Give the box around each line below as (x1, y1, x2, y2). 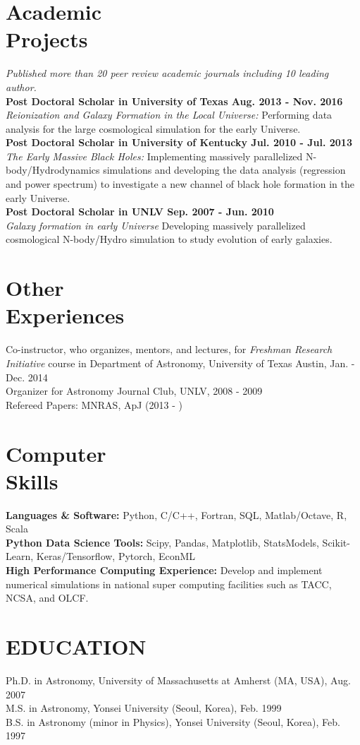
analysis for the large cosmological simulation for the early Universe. (6, 121, 301, 136)
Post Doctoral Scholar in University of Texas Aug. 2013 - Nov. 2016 (6, 93, 343, 108)
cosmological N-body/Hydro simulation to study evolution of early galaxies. (6, 232, 333, 246)
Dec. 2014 (6, 369, 48, 384)
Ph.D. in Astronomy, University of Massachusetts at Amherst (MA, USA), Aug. (6, 672, 351, 687)
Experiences (6, 301, 125, 330)
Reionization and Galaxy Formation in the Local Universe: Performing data (6, 107, 333, 122)
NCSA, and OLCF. (6, 590, 89, 605)
